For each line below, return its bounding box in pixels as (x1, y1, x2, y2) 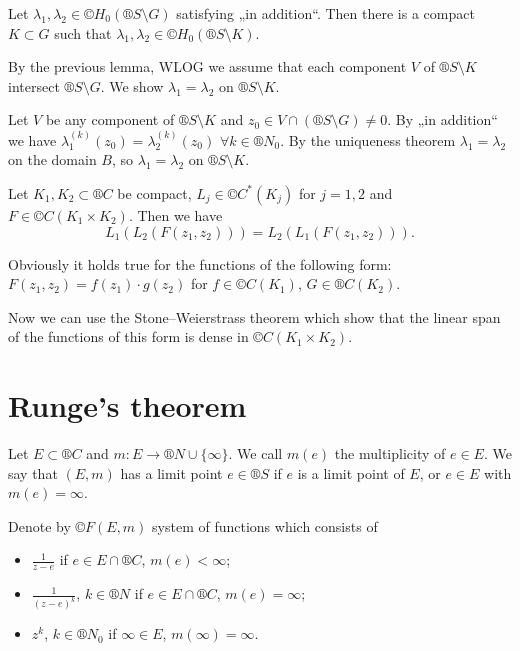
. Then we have (128, 204, 223, 225)
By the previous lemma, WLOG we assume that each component (8, 56, 407, 77)
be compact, (117, 182, 192, 203)
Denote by (8, 515, 71, 536)
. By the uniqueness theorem (280, 129, 456, 150)
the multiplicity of (334, 443, 446, 464)
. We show (100, 75, 164, 96)
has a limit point (120, 462, 223, 483)
